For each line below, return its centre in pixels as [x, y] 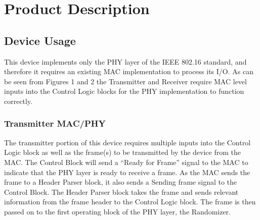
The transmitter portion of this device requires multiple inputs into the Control [127, 142]
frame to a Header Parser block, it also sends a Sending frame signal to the [121, 182]
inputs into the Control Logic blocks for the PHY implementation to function [124, 91]
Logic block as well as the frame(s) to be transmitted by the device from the [123, 152]
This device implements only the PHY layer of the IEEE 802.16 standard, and [125, 61]
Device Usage [40, 40]
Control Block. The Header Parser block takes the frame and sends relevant [121, 191]
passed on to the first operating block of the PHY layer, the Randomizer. [117, 211]
